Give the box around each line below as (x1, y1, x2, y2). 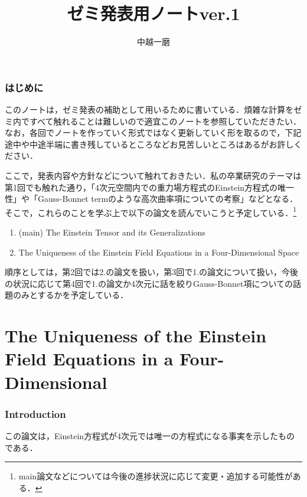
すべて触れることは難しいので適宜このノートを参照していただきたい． (29, 115, 302, 127)
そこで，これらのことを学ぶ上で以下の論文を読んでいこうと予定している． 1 (5, 204, 297, 218)
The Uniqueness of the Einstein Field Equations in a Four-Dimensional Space (18, 246, 299, 258)
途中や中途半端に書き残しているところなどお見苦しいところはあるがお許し (5, 138, 294, 150)
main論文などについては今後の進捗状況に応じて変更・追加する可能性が (18, 470, 293, 482)
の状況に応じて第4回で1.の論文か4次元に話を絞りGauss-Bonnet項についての (5, 277, 293, 289)
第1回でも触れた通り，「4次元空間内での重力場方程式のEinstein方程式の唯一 (5, 181, 295, 193)
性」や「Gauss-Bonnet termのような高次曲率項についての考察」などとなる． (5, 192, 298, 205)
